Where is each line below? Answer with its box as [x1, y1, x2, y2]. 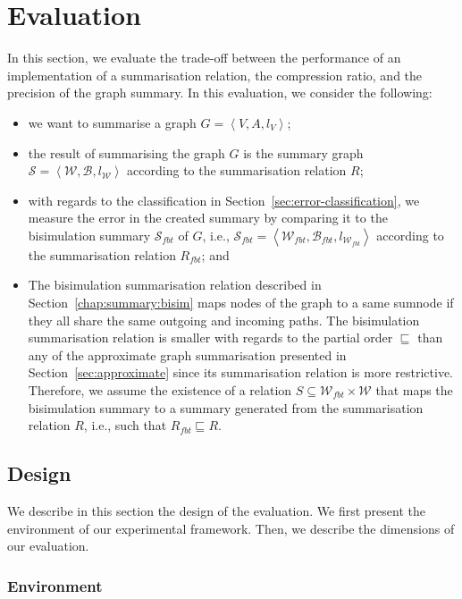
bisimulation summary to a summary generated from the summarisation [28, 398, 424, 417]
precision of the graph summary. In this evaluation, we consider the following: [7, 83, 433, 102]
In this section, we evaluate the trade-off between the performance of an [7, 48, 401, 67]
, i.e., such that [83, 416, 167, 434]
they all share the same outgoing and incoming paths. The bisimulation [28, 310, 420, 329]
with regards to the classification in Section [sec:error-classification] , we [28, 190, 420, 209]
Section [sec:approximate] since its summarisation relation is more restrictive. [28, 363, 453, 382]
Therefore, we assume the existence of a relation [28, 381, 292, 400]
